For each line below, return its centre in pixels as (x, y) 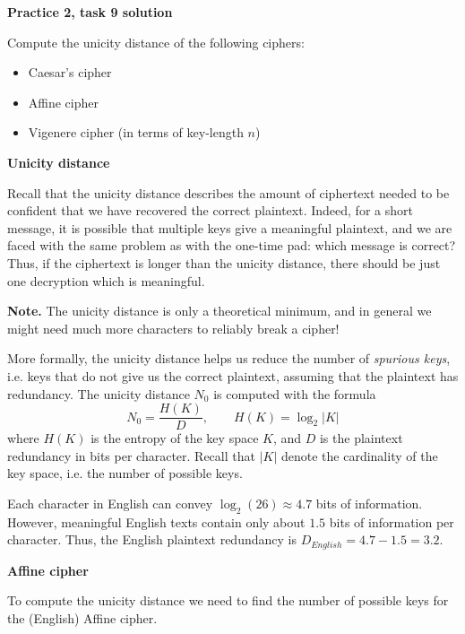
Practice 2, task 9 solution (90, 12)
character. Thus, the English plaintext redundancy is (152, 539)
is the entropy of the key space (175, 438)
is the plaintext (361, 438)
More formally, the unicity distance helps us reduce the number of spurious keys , (229, 358)
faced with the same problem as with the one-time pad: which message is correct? (232, 245)
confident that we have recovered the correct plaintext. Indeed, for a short (210, 210)
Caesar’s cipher (70, 72)
